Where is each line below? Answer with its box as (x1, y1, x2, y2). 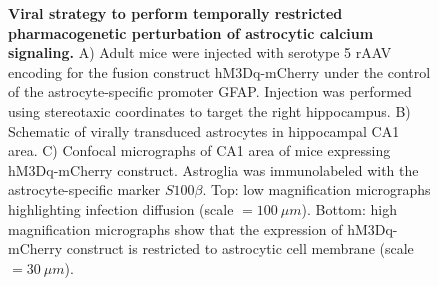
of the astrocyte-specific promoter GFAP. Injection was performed (8, 81, 412, 102)
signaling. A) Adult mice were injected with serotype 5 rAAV (8, 42, 392, 63)
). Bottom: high (301, 198, 398, 219)
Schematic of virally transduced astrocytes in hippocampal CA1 (8, 120, 400, 141)
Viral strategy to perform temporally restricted (8, 3, 343, 23)
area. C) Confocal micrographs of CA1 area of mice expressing (8, 140, 391, 161)
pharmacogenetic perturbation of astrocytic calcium (8, 22, 374, 43)
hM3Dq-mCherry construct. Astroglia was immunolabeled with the (8, 159, 419, 180)
